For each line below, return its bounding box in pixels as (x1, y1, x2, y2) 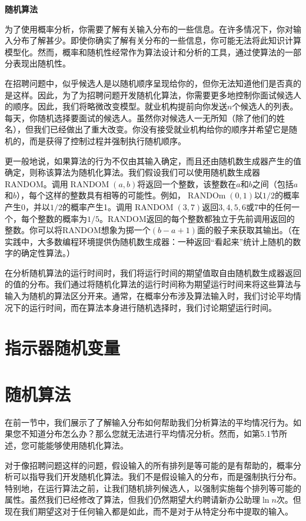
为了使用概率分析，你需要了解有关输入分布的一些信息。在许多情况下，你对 (5, 22, 293, 35)
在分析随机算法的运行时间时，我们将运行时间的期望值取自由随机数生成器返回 (5, 266, 301, 278)
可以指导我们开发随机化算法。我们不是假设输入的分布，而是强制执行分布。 (12, 470, 301, 483)
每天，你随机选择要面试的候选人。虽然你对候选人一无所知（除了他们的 (5, 111, 277, 124)
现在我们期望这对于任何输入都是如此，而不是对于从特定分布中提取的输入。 (5, 505, 293, 517)
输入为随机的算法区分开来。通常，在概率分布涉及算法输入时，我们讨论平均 (5, 290, 293, 302)
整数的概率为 (37, 212, 87, 224)
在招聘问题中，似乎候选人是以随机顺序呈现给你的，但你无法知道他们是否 (5, 77, 285, 89)
